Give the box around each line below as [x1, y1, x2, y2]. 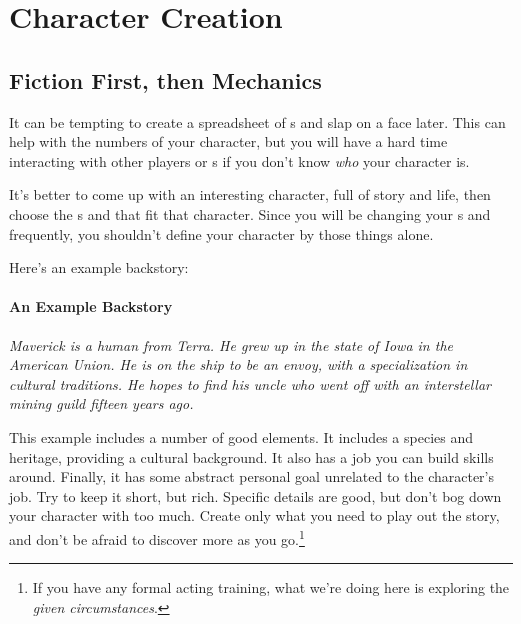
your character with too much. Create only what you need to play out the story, [9, 505, 500, 526]
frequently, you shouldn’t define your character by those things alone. [9, 223, 434, 244]
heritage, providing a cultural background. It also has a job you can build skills [9, 446, 494, 467]
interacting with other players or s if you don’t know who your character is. [9, 150, 470, 171]
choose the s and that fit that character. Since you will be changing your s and [9, 203, 491, 224]
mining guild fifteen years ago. [9, 393, 194, 414]
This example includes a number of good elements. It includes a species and [9, 426, 474, 447]
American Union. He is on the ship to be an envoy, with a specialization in [9, 354, 468, 375]
